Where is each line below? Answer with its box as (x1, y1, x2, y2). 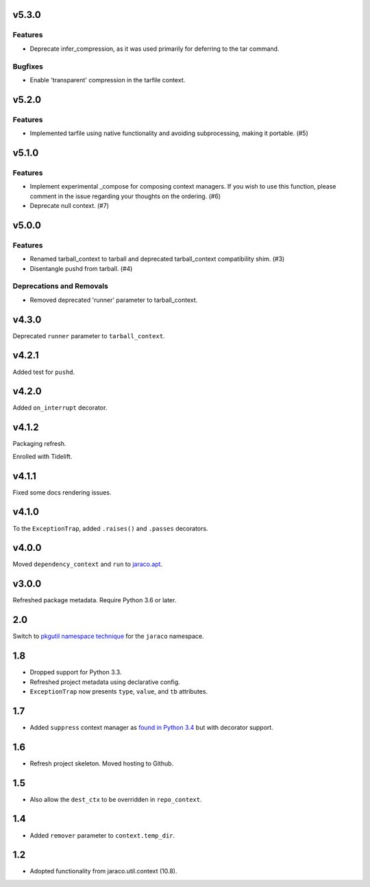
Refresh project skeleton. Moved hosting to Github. (29, 759, 174, 768)
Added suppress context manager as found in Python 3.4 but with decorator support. (29, 723, 273, 731)
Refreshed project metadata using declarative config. (29, 678, 181, 686)
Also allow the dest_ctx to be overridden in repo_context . (29, 795, 202, 803)
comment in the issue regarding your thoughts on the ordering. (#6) (29, 192, 221, 200)
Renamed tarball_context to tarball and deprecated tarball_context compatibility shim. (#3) (29, 255, 285, 263)
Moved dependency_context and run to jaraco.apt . (12, 560, 163, 569)
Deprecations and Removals (12, 281, 109, 291)
